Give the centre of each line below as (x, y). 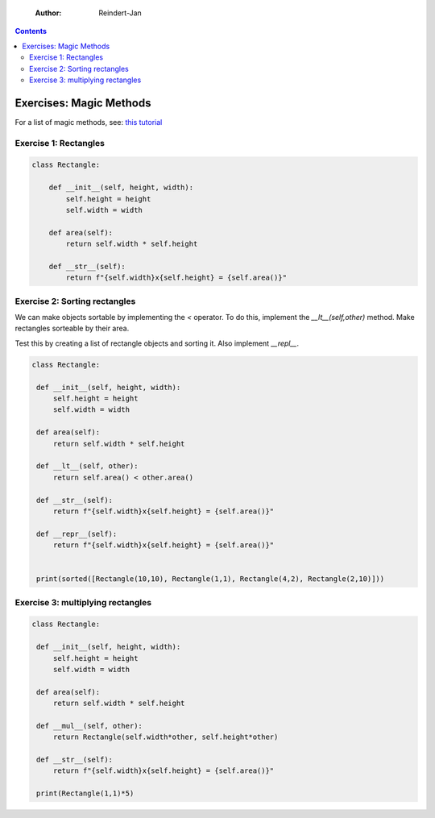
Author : (48, 13)
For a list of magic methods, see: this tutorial (89, 122)
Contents (31, 31)
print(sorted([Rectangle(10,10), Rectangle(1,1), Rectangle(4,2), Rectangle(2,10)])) (211, 579)
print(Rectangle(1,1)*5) (85, 793)
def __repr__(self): (77, 534)
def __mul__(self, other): (89, 726)
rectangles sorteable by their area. (72, 328)
